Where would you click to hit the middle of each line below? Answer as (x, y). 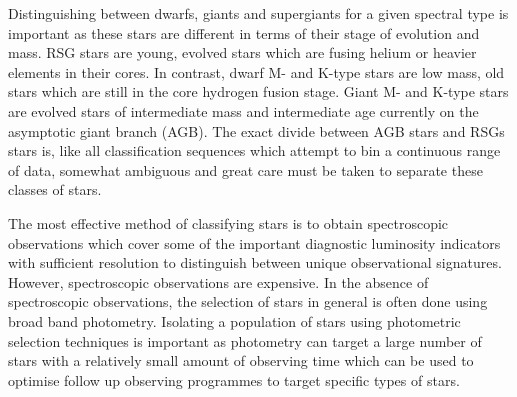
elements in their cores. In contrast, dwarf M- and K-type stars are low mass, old (256, 71)
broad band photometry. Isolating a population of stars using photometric (234, 320)
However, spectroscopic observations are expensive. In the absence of (218, 281)
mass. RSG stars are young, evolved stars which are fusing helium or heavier (242, 52)
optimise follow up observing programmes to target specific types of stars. (234, 379)
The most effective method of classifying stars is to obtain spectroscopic (228, 222)
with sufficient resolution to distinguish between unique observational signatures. (255, 262)
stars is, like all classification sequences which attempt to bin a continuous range (254, 150)
